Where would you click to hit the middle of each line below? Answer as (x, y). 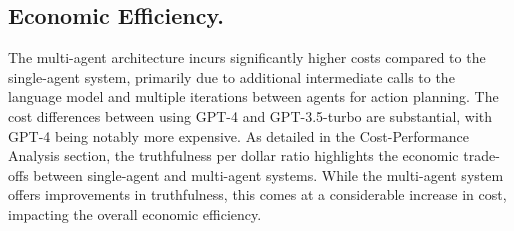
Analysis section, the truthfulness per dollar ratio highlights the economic (233, 155)
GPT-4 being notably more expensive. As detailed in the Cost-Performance (238, 135)
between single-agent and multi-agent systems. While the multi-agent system (268, 174)
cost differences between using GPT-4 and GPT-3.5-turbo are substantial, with (250, 115)
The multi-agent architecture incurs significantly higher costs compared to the (247, 57)
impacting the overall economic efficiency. (135, 213)
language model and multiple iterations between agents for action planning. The (253, 96)
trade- (481, 155)
